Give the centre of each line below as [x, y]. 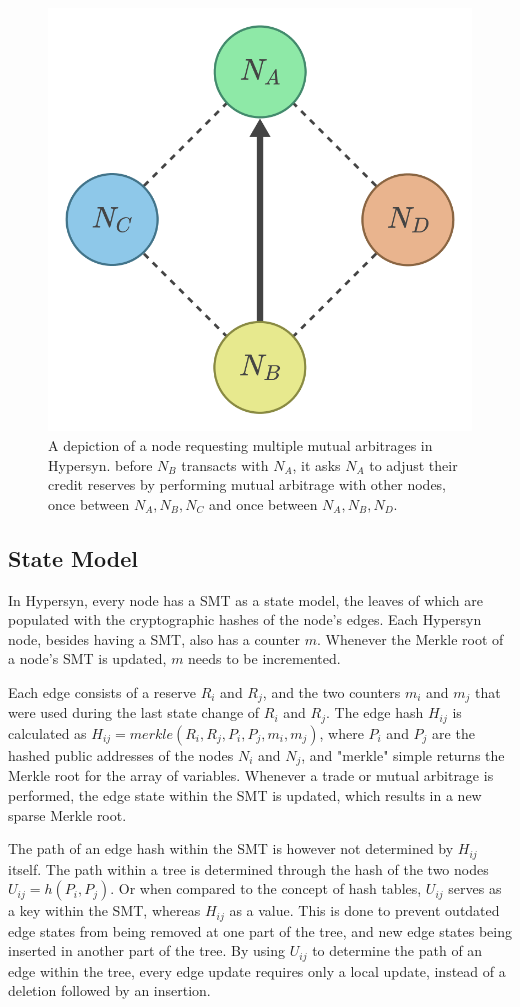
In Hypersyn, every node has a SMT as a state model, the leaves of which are [245, 599]
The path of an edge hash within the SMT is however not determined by [231, 848]
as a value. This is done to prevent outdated [364, 910]
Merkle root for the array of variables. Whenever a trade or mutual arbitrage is [251, 775]
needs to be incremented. [264, 658]
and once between [263, 503]
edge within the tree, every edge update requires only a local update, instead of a [257, 970]
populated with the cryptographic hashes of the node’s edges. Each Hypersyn [245, 619]
